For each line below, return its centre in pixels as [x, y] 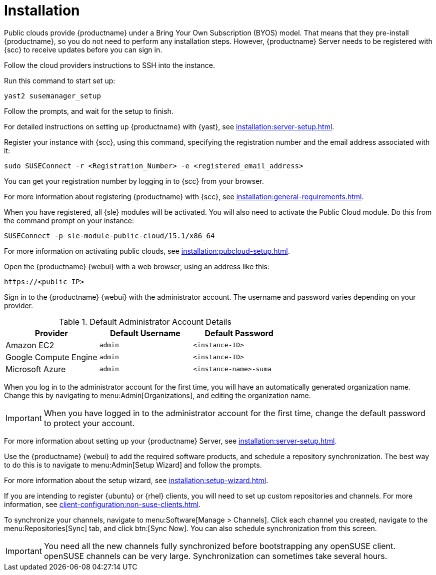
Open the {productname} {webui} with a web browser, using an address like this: [137, 266]
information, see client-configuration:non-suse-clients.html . [102, 504]
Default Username [145, 333]
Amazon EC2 [30, 345]
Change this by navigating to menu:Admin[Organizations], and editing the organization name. [157, 395]
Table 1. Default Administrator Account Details [145, 321]
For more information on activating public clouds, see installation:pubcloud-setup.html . [147, 251]
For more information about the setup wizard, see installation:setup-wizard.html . [136, 480]
